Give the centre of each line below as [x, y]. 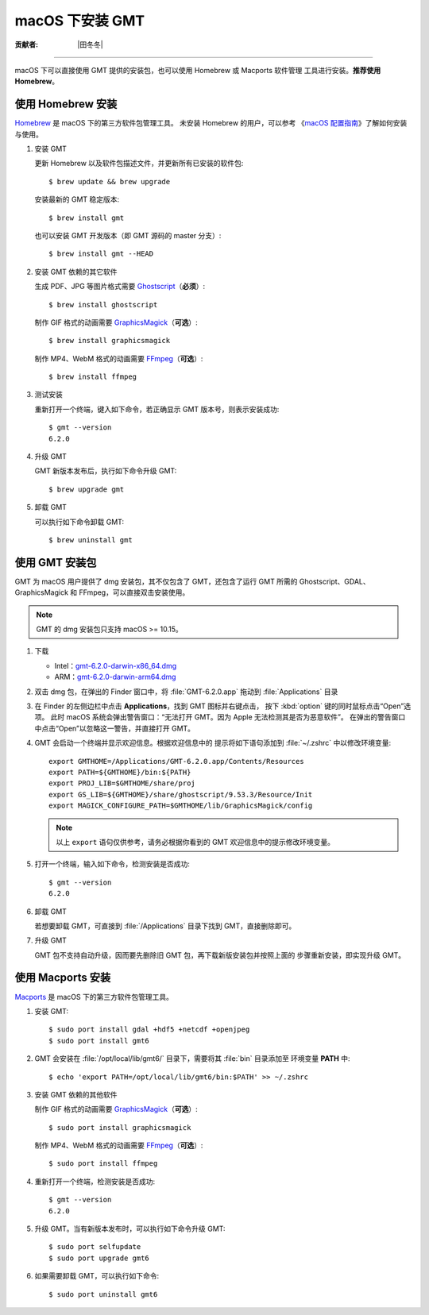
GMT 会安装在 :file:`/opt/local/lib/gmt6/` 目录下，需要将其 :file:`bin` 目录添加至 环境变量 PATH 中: [192, 1059]
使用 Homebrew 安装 [66, 104]
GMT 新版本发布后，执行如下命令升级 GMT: [106, 471]
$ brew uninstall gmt [91, 540]
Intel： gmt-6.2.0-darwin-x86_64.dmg [116, 665]
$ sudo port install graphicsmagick [120, 1127]
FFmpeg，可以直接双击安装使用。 [134, 592]
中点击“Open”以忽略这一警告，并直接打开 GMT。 [114, 728]
